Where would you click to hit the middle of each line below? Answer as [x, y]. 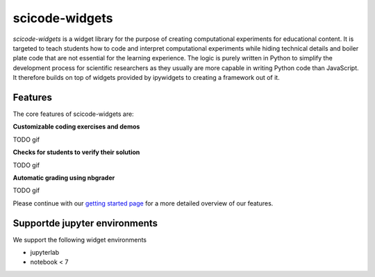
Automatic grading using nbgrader [64, 178]
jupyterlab [44, 253]
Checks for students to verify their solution [76, 152]
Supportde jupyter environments [85, 223]
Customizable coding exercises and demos [76, 127]
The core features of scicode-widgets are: [74, 114]
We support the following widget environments [80, 240]
